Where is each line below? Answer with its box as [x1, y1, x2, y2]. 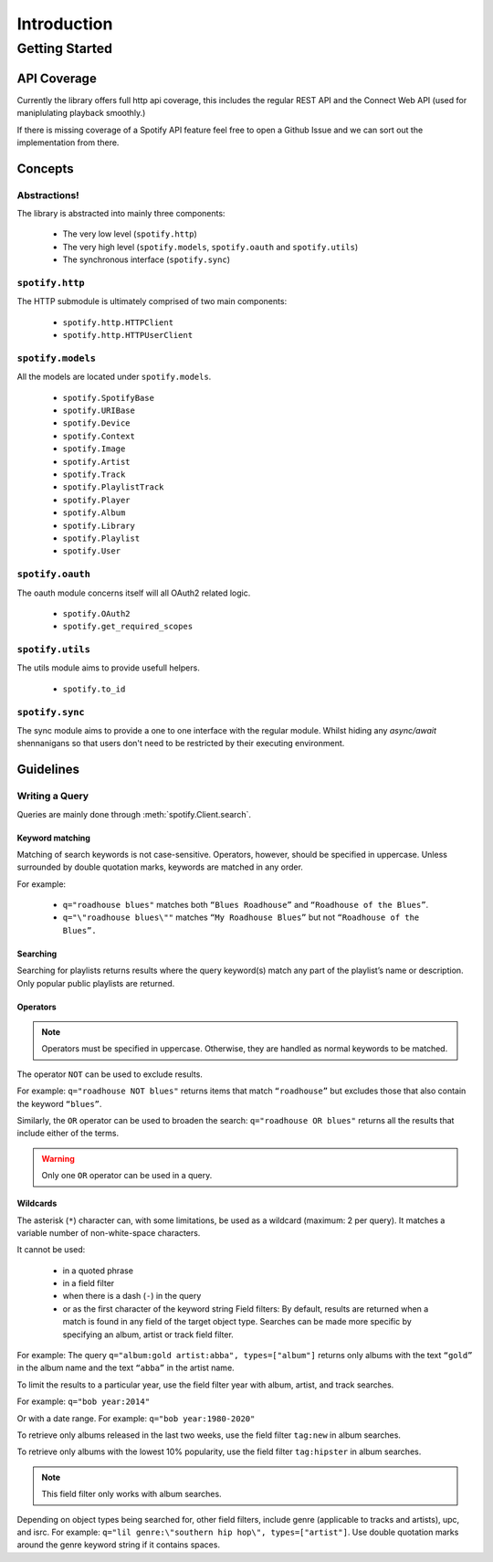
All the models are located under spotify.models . [16, 371, 212, 383]
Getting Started [16, 40, 113, 57]
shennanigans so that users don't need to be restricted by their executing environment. [16, 738, 345, 749]
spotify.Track [62, 470, 126, 480]
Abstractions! [16, 188, 79, 201]
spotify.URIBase [62, 406, 136, 416]
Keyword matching [16, 832, 91, 843]
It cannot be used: [16, 1244, 86, 1255]
